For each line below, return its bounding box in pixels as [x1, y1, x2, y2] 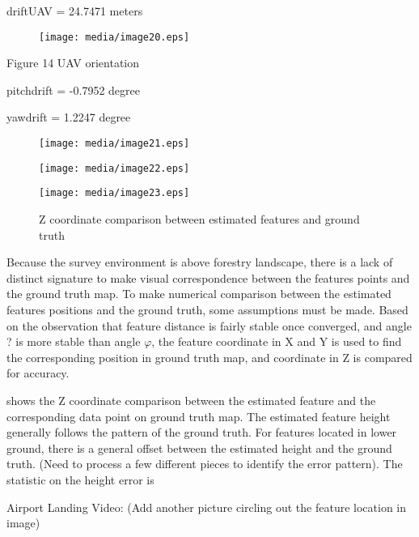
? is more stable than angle [6, 333, 141, 350]
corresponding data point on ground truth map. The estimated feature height [6, 407, 391, 424]
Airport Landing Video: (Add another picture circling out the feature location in [6, 498, 407, 515]
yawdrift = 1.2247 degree [6, 109, 131, 126]
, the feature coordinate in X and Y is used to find [151, 333, 402, 350]
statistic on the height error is [6, 471, 154, 488]
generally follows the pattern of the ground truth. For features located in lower [6, 424, 397, 441]
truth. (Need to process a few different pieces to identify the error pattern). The [6, 455, 403, 472]
